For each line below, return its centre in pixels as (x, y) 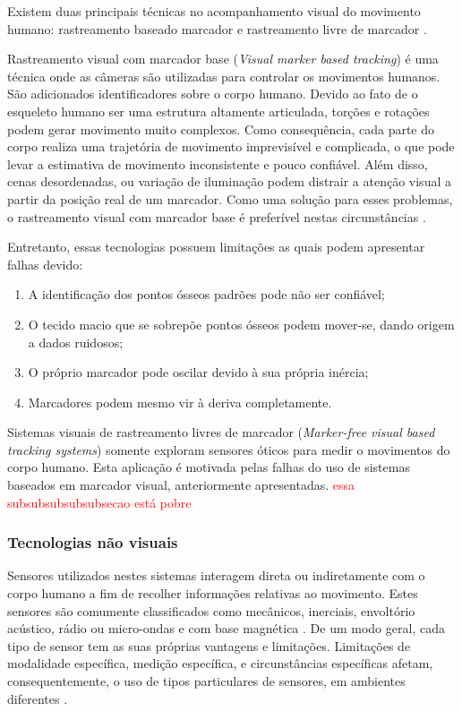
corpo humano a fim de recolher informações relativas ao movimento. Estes (213, 593)
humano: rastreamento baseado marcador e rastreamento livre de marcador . (217, 28)
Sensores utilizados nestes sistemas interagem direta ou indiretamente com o (216, 575)
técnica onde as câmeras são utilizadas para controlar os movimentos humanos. (224, 76)
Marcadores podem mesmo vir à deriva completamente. (180, 402)
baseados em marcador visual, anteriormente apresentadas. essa (181, 485)
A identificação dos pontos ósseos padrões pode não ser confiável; (206, 294)
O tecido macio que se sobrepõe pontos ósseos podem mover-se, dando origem (241, 324)
